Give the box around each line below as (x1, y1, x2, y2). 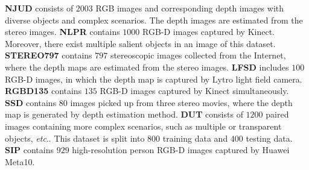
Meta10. (5, 155, 35, 168)
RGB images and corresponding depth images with (95, 2, 284, 14)
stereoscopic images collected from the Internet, (110, 49, 286, 61)
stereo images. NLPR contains (5, 25, 120, 38)
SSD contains (5, 96, 57, 109)
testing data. (246, 131, 293, 144)
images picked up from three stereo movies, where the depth (70, 96, 293, 109)
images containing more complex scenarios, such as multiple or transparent (5, 119, 282, 132)
